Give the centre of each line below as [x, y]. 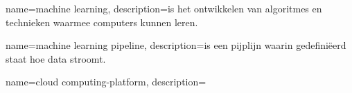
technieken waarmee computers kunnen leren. [102, 22]
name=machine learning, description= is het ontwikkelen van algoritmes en [164, 8]
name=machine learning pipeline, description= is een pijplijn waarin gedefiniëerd [176, 45]
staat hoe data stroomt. [56, 58]
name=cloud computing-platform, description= [106, 82]
